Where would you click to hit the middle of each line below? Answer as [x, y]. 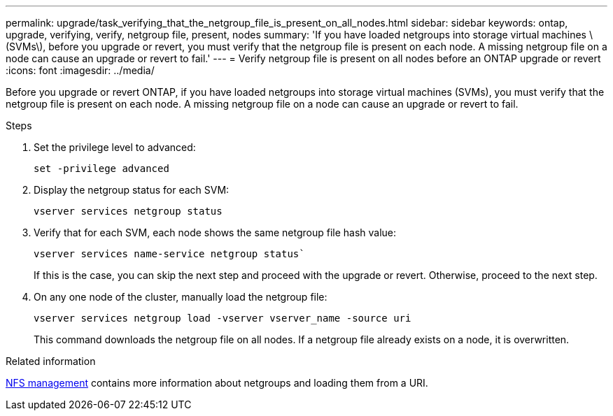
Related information [51, 361]
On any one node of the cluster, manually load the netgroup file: [181, 297]
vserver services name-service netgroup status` [169, 254]
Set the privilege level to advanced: [115, 147]
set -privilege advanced [101, 168]
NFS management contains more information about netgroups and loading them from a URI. [217, 383]
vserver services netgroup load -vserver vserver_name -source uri [223, 318]
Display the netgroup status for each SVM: [132, 190]
